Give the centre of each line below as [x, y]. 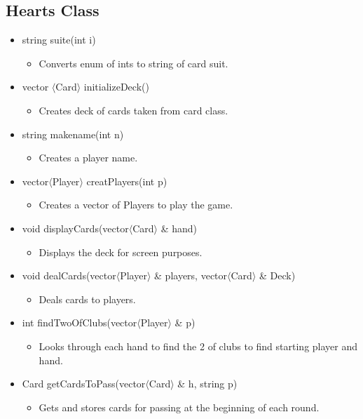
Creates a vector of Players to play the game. [136, 205]
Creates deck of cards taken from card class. [133, 110]
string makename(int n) [73, 134]
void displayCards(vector [75, 228]
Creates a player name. [88, 158]
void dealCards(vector [69, 275]
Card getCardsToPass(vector [84, 384]
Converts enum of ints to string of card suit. [133, 63]
